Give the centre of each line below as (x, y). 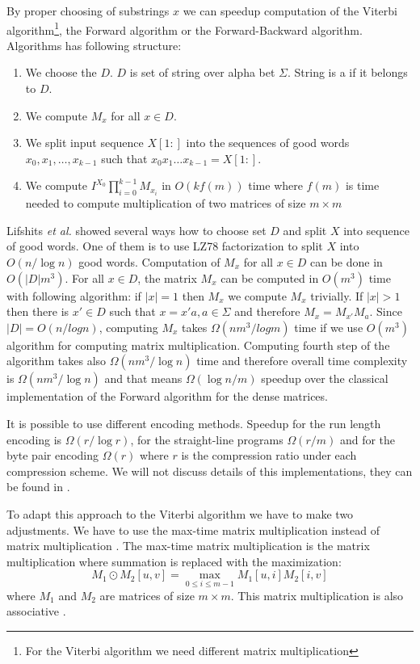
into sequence (376, 230)
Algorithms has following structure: (94, 45)
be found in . (38, 487)
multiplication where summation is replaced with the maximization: (174, 561)
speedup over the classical (325, 378)
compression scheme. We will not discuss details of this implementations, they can (210, 471)
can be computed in (270, 277)
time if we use (329, 327)
